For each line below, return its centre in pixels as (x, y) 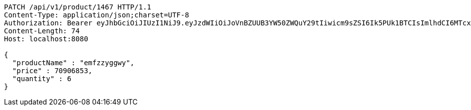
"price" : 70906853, (52, 71)
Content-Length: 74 (42, 31)
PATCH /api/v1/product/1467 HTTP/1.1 (78, 7)
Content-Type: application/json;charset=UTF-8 (97, 15)
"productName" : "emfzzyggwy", (73, 63)
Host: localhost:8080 (46, 39)
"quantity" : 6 (42, 79)
